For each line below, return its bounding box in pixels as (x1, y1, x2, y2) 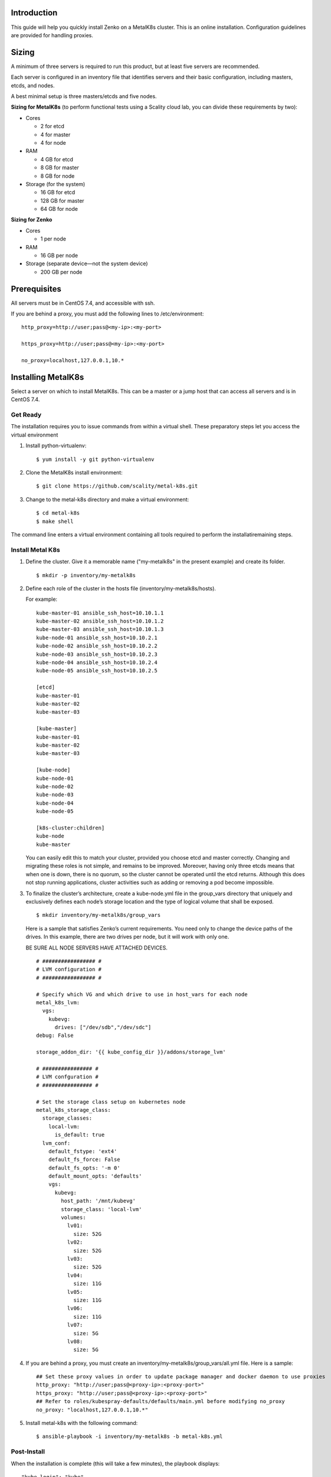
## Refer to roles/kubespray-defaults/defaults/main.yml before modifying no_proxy (36, 1398, 286, 1405)
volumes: (61, 1214, 86, 1221)
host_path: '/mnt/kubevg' (61, 1198, 136, 1205)
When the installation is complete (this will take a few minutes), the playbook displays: (11, 1460, 220, 1467)
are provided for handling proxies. (11, 31, 94, 38)
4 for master (40, 131, 71, 138)
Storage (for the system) (25, 180, 86, 187)
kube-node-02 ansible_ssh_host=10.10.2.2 (36, 643, 158, 649)
